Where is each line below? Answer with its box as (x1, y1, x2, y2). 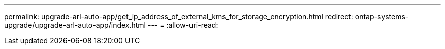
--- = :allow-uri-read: (147, 21, 218, 29)
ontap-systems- (355, 12, 409, 21)
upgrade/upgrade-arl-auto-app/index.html (4, 21, 146, 29)
